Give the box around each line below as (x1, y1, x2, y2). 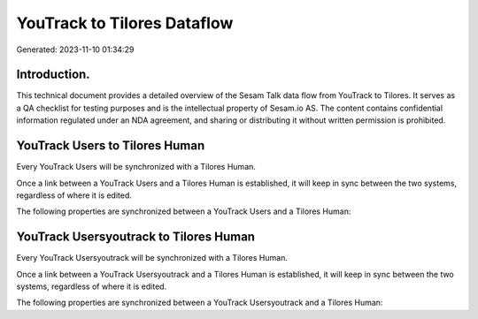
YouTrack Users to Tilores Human (16, 138, 205, 154)
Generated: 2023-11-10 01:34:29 (16, 44, 135, 55)
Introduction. (16, 67, 90, 82)
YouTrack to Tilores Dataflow (16, 13, 234, 33)
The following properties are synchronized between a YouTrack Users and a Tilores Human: (16, 206, 351, 216)
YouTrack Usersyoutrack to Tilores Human (16, 230, 256, 245)
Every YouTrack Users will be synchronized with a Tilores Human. (16, 162, 257, 172)
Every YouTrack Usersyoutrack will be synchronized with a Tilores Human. (16, 253, 288, 263)
